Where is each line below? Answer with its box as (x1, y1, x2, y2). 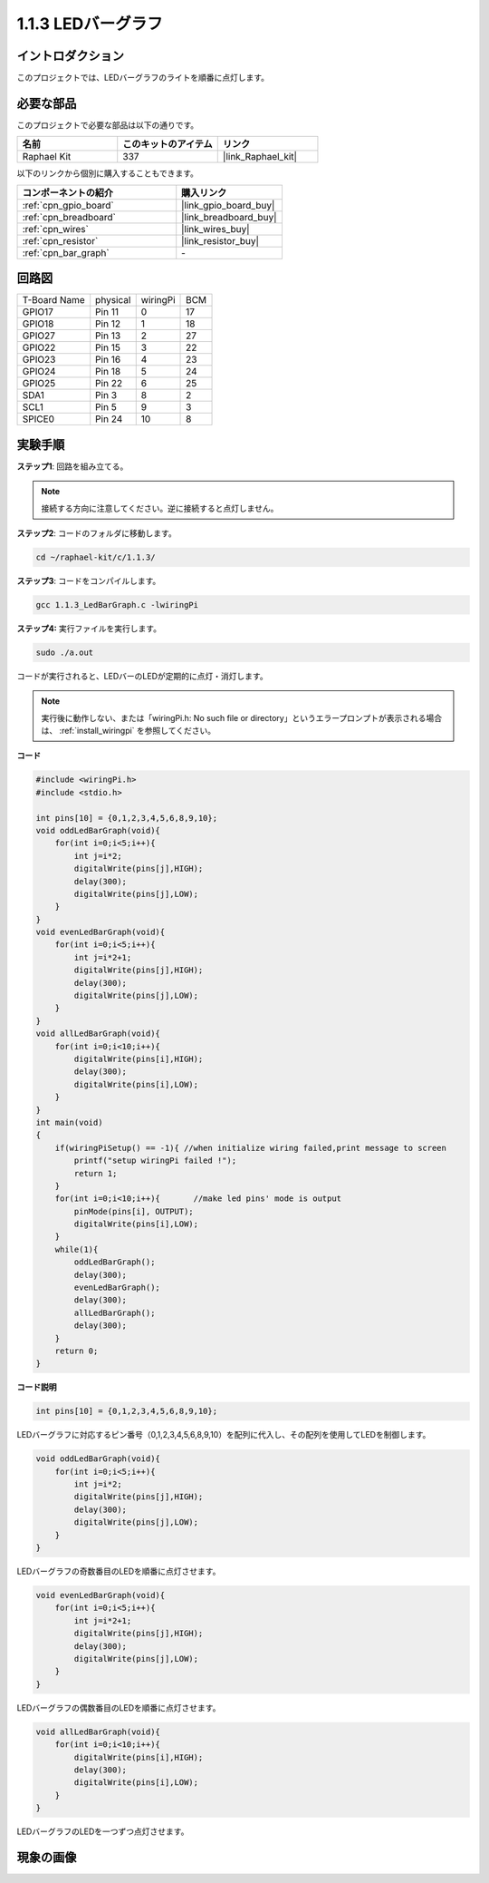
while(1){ (54, 1244, 99, 1254)
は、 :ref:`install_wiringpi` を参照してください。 (41, 726, 216, 737)
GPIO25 (22, 377, 56, 390)
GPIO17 (22, 306, 53, 318)
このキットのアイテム (122, 138, 213, 151)
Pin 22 (95, 377, 122, 390)
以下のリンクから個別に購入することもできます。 (16, 168, 199, 179)
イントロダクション (16, 48, 124, 63)
